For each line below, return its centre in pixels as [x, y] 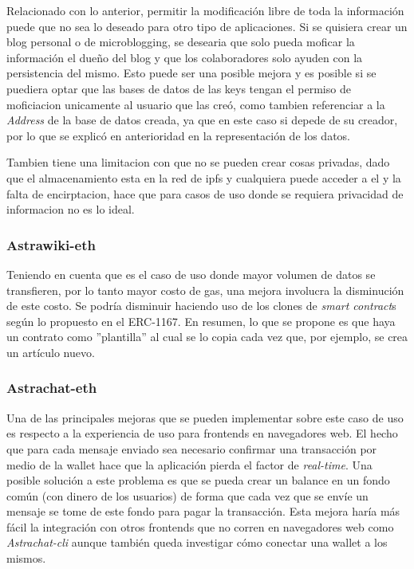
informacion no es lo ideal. [71, 209]
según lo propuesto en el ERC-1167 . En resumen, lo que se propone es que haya [201, 321]
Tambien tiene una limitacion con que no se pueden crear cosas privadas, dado [198, 162]
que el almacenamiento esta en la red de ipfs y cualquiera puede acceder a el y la [204, 177]
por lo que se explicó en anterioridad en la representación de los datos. [178, 135]
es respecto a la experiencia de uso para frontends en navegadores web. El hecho [202, 433]
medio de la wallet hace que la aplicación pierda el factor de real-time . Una [189, 464]
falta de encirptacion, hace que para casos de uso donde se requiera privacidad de [205, 193]
